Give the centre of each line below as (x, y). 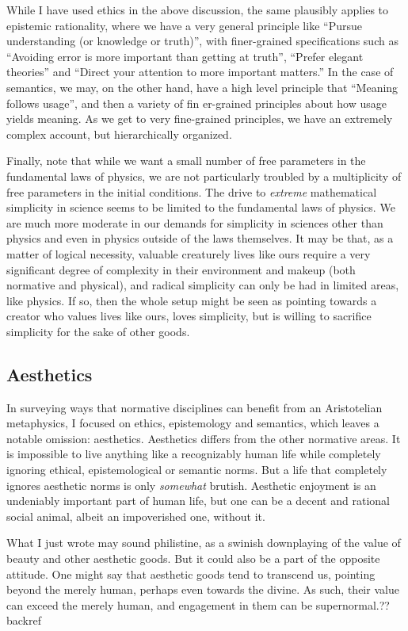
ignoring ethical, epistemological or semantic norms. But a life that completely (197, 470)
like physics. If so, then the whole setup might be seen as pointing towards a (192, 300)
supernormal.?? (353, 604)
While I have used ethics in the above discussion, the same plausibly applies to (198, 10)
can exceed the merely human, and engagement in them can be (160, 604)
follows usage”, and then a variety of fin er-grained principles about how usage (196, 103)
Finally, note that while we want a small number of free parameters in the (186, 161)
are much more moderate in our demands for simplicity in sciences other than (195, 222)
